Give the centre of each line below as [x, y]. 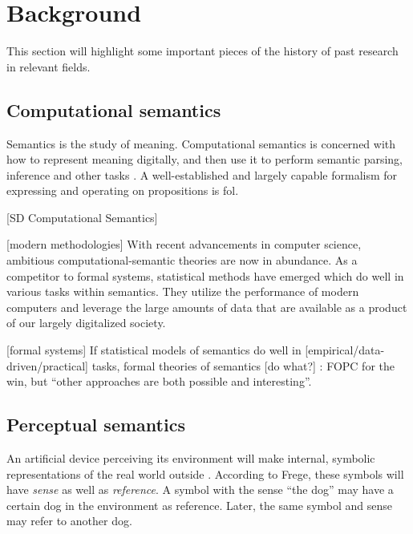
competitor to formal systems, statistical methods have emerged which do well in [205, 275]
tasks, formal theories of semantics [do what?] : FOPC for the [243, 365]
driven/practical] [47, 365]
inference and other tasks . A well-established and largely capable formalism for [202, 174]
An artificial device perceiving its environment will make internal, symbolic [191, 458]
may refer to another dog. [69, 521]
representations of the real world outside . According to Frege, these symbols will [205, 473]
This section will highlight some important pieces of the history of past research [202, 51]
